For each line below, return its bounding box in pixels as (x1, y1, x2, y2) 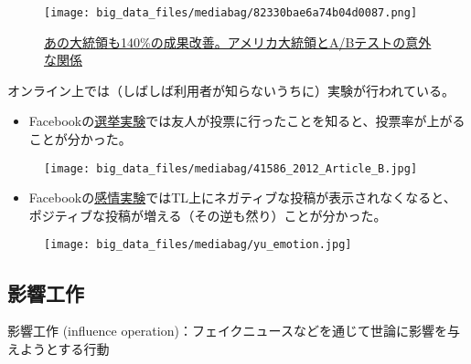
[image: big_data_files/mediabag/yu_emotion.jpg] (44, 238, 352, 252)
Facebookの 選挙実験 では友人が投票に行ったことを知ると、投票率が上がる (28, 111, 466, 130)
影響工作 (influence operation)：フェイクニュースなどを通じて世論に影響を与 (7, 321, 460, 340)
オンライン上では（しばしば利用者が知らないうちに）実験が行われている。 (7, 80, 455, 99)
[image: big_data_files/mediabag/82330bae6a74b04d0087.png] (44, 6, 418, 19)
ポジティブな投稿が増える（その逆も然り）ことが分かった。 (28, 205, 387, 224)
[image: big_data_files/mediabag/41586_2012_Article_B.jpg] (44, 161, 418, 175)
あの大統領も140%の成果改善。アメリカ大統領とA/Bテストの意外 (44, 32, 432, 51)
